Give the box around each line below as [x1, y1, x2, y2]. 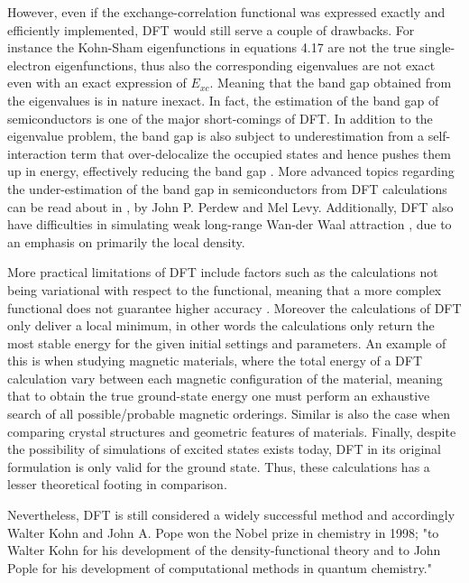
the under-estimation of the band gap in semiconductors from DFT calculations [7, 179, 447, 198]
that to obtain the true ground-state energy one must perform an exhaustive [7, 386, 430, 405]
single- [419, 38, 455, 57]
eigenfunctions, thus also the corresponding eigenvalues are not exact [54, 55, 436, 74]
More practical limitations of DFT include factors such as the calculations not [7, 263, 438, 282]
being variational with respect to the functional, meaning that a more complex [7, 280, 442, 299]
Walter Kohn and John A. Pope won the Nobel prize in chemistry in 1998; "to [7, 523, 439, 541]
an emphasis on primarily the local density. [7, 232, 245, 251]
